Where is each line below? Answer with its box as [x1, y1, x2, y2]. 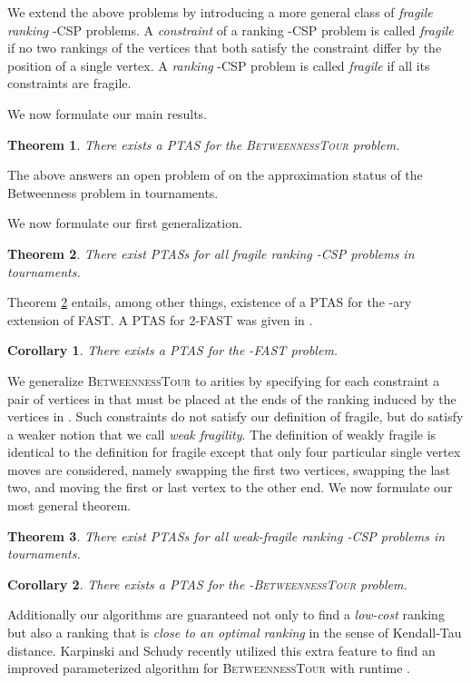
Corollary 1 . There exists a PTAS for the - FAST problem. [7, 341, 339, 360]
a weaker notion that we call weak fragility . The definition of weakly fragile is [7, 424, 437, 443]
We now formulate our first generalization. [7, 213, 242, 233]
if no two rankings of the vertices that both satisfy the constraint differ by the [7, 38, 442, 57]
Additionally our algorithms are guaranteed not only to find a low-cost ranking [7, 605, 445, 624]
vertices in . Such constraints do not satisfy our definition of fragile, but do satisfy [7, 407, 464, 426]
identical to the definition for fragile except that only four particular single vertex [7, 442, 461, 461]
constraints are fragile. [7, 74, 132, 93]
